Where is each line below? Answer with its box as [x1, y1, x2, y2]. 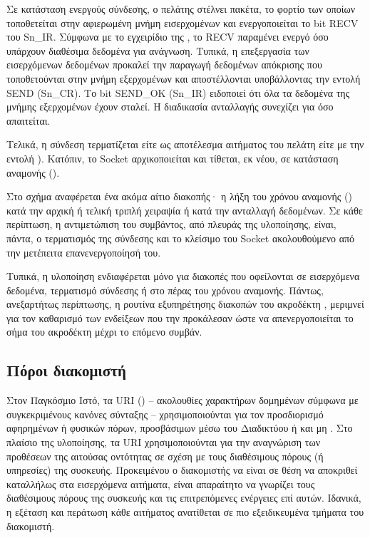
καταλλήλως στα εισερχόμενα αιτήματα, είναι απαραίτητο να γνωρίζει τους [6, 476, 315, 491]
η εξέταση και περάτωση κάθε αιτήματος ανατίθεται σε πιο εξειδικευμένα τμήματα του [6, 505, 364, 519]
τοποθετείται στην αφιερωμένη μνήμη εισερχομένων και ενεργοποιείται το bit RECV [6, 15, 359, 30]
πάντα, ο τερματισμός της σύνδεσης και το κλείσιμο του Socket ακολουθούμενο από [6, 230, 355, 245]
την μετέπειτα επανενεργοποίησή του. [6, 244, 161, 259]
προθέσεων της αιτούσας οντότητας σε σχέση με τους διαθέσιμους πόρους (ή [6, 448, 324, 463]
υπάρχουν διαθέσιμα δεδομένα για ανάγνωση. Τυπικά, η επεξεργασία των [6, 43, 309, 58]
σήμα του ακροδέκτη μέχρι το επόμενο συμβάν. [6, 324, 202, 339]
